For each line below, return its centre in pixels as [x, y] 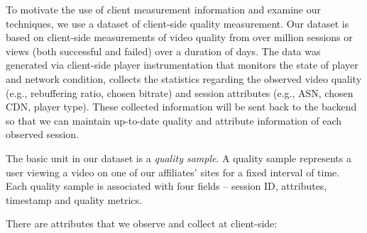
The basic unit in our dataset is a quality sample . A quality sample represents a [179, 158]
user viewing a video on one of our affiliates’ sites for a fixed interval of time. [173, 172]
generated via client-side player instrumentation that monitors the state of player [182, 65]
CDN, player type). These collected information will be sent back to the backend [181, 107]
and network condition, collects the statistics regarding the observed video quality [184, 78]
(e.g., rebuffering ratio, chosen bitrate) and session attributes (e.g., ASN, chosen [180, 92]
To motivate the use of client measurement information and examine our [163, 9]
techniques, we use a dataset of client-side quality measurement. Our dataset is [177, 23]
